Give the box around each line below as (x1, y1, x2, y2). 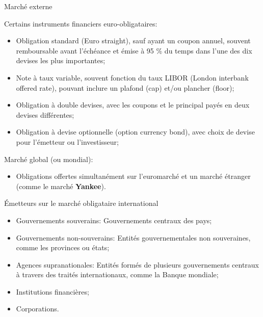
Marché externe (4, 1, 52, 11)
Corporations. (16, 303, 59, 314)
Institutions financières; (16, 286, 89, 297)
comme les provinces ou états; (16, 242, 110, 253)
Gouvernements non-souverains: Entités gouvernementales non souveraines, (16, 232, 251, 243)
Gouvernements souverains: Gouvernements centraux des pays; (16, 215, 212, 225)
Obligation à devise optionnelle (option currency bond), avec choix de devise (16, 126, 255, 137)
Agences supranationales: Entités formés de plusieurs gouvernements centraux (16, 259, 259, 270)
